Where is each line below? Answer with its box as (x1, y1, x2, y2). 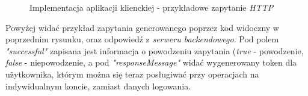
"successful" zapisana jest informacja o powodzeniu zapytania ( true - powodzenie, (5, 44, 304, 57)
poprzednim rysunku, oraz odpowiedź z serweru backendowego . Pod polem (5, 33, 279, 45)
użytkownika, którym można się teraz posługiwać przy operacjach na (5, 67, 259, 80)
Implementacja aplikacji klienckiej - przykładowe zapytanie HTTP (29, 1, 274, 13)
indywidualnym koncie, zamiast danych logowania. (5, 79, 191, 92)
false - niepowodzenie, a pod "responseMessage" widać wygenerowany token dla (5, 56, 297, 69)
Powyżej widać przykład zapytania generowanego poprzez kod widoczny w (5, 21, 279, 33)
